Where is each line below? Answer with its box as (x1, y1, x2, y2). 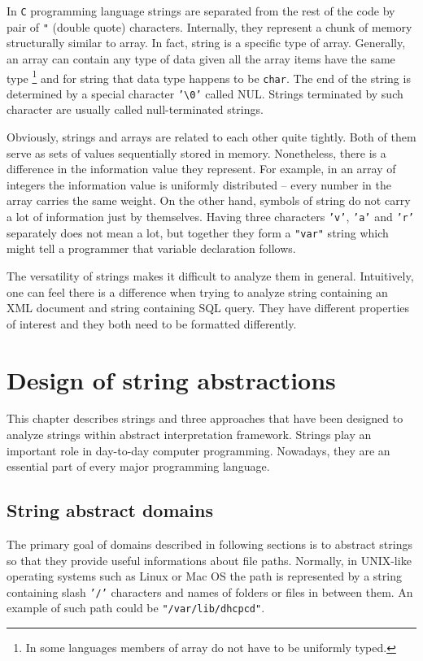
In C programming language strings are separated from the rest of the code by (7, 2, 395, 19)
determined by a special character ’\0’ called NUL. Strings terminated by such (7, 85, 403, 102)
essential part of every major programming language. (7, 458, 270, 475)
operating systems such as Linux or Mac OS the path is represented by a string (7, 568, 402, 585)
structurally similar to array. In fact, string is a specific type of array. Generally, (7, 34, 406, 51)
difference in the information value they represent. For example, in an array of (7, 160, 396, 177)
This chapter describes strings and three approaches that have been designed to (7, 410, 403, 427)
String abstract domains (7, 498, 213, 523)
